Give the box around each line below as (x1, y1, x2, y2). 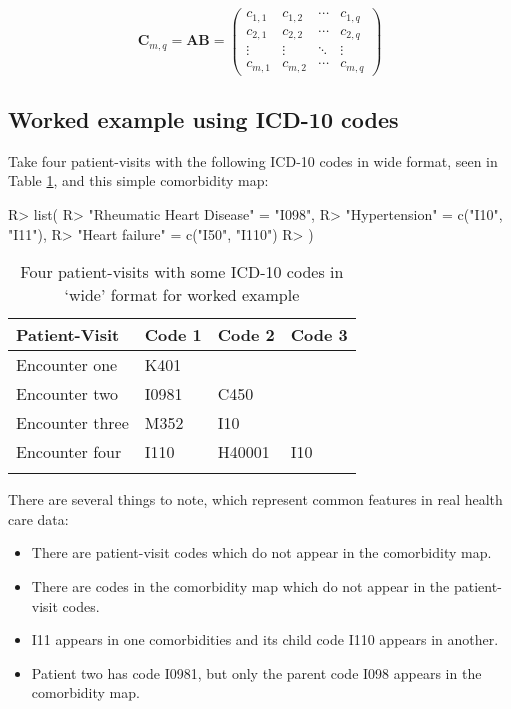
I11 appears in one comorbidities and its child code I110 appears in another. (31, 629, 499, 650)
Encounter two (16, 382, 119, 406)
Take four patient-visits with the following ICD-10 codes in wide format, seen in (8, 150, 498, 171)
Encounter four (16, 440, 122, 464)
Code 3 (290, 323, 348, 347)
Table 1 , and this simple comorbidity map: (8, 170, 269, 191)
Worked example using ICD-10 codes (8, 103, 399, 134)
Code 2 (217, 323, 275, 347)
